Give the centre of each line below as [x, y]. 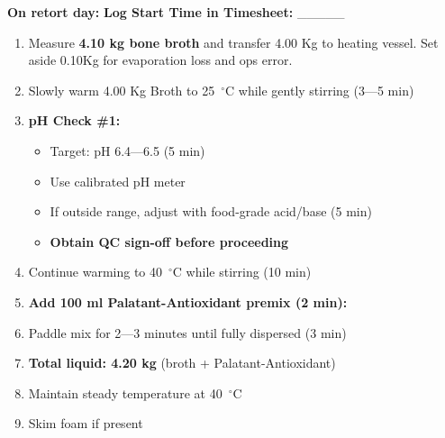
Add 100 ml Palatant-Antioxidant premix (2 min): [188, 301]
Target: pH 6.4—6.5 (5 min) [127, 150]
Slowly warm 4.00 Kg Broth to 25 [122, 90]
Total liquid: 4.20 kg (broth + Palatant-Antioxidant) [182, 363]
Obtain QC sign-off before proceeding [169, 241]
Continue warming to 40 [95, 272]
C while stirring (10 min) [242, 272]
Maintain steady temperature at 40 [125, 392]
